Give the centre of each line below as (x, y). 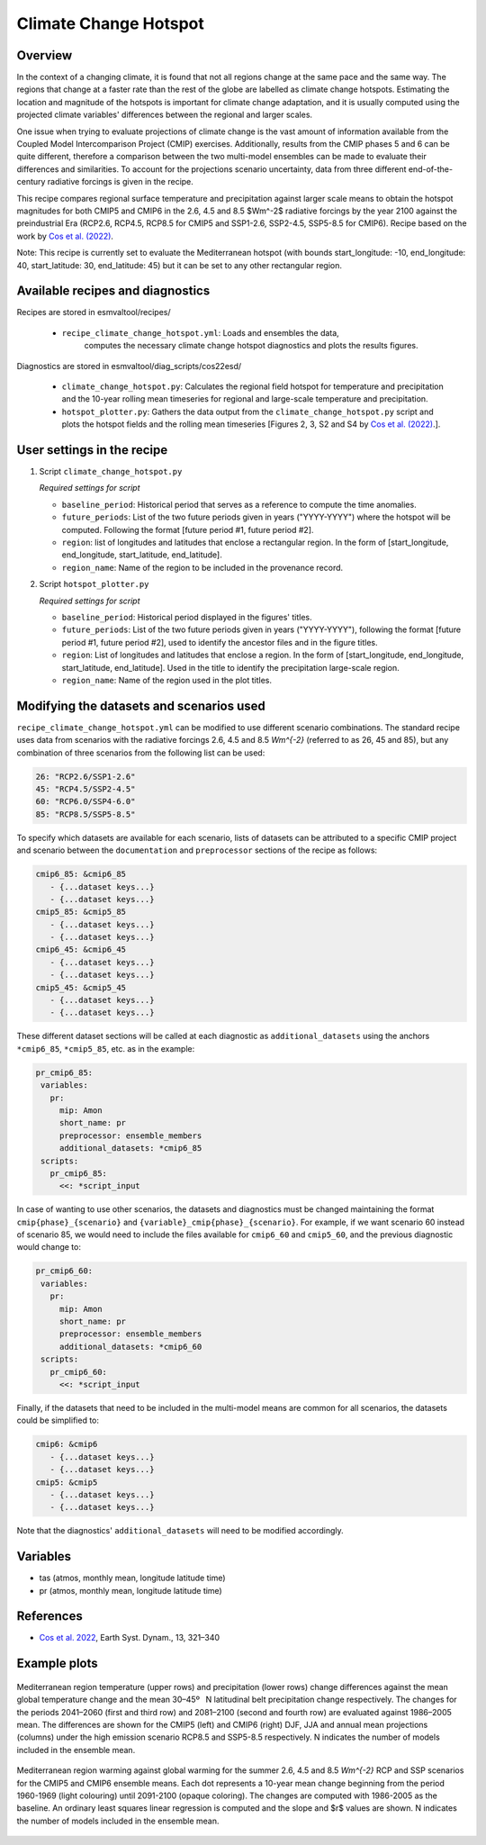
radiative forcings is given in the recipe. (120, 182)
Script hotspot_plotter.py (94, 584)
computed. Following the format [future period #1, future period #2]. (188, 529)
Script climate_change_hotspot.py (111, 472)
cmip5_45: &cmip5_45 (81, 987)
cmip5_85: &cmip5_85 (81, 912)
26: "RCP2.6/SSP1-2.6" (85, 776)
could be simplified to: (58, 1420)
